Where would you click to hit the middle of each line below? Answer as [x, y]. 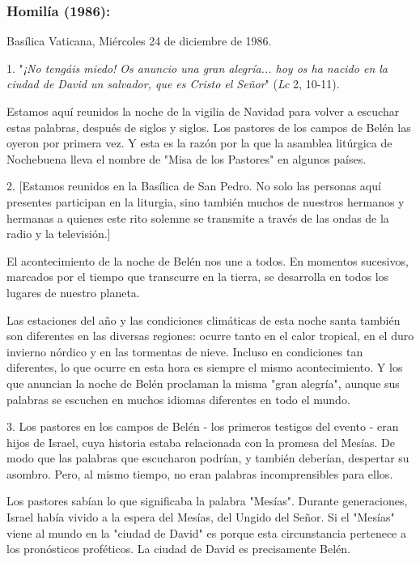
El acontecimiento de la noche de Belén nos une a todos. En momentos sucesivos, [208, 260]
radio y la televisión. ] [59, 234]
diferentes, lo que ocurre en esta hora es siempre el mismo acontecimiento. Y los [205, 367]
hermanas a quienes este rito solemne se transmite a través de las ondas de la [198, 217]
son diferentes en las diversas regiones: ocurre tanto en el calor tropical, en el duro [210, 336]
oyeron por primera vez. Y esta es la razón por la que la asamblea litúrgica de [199, 143]
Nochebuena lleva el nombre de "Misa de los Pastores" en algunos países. [187, 158]
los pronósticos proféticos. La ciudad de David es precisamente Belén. [179, 549]
